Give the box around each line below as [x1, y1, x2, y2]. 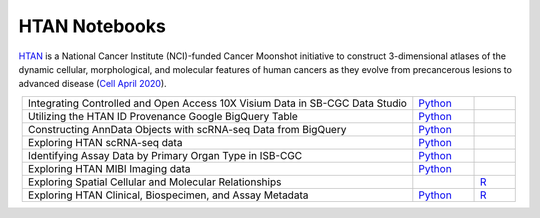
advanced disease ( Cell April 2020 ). [18, 78, 167, 90]
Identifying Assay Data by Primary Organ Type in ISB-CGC [28, 148, 303, 162]
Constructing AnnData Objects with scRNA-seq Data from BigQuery [28, 122, 347, 136]
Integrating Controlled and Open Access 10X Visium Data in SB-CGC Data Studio [28, 96, 407, 110]
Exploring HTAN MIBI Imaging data [28, 161, 191, 175]
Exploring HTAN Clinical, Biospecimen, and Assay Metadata [28, 188, 309, 202]
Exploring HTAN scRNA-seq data [28, 135, 183, 149]
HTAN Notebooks [18, 15, 167, 37]
